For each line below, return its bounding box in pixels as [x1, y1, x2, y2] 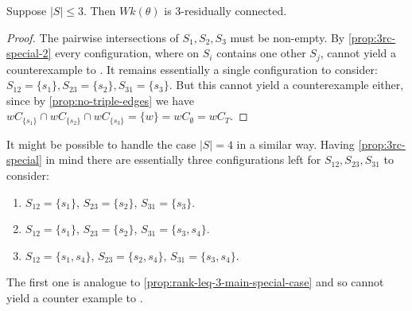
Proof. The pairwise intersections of [6, 29, 179, 45]
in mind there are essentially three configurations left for [45, 151, 321, 168]
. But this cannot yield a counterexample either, [169, 76, 404, 93]
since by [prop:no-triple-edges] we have [6, 91, 194, 108]
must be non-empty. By [230, 29, 345, 45]
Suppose [6, 2, 47, 18]
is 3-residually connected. [164, 2, 287, 18]
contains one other [216, 45, 306, 61]
